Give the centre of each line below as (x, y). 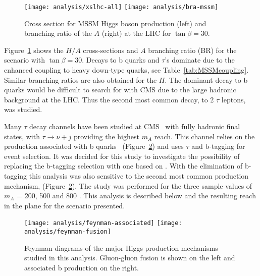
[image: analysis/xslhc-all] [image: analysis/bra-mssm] (121, 7)
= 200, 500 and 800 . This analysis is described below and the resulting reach (136, 196)
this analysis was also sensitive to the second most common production (139, 175)
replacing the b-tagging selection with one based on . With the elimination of (123, 166)
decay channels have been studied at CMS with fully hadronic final (135, 126)
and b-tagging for (218, 146)
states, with (22, 136)
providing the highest (106, 136)
